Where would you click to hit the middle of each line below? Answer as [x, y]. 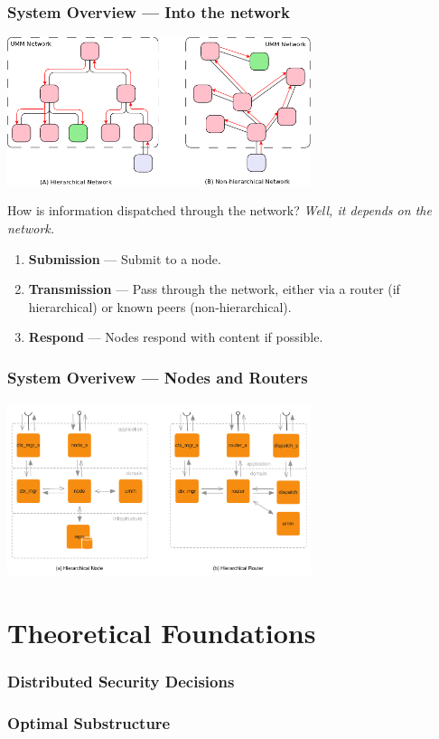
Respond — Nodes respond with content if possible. [176, 337]
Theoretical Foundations [162, 632]
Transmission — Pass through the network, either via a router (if [214, 289]
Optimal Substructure [89, 722]
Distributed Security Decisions [121, 681]
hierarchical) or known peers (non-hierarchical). [160, 306]
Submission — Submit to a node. [125, 258]
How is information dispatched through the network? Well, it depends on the [219, 210]
